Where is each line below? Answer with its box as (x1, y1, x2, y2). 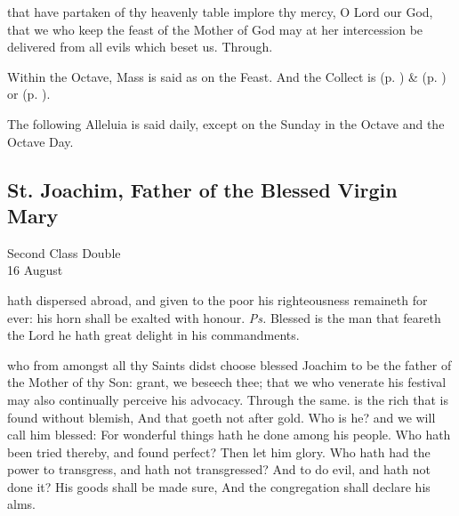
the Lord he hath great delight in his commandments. (7, 326, 300, 344)
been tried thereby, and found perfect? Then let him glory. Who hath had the (7, 442, 431, 461)
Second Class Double (7, 243, 121, 262)
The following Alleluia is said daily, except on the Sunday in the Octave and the (7, 114, 445, 133)
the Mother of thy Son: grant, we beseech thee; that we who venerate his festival (7, 373, 447, 391)
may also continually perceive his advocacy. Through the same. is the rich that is (7, 390, 448, 408)
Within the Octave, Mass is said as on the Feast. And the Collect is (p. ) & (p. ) (7, 67, 447, 85)
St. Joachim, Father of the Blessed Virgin (7, 175, 398, 203)
